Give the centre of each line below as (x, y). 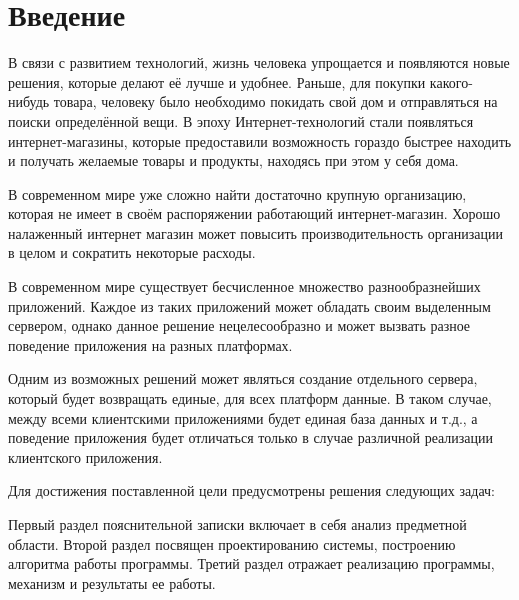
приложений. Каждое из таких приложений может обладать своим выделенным (249, 305)
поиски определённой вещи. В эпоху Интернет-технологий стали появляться (241, 120)
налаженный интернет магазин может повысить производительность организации (255, 232)
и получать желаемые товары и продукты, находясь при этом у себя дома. (233, 160)
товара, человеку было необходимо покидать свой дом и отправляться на (275, 101)
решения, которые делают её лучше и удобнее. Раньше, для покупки (217, 81)
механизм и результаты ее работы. (112, 582)
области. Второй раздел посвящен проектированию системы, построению (232, 543)
